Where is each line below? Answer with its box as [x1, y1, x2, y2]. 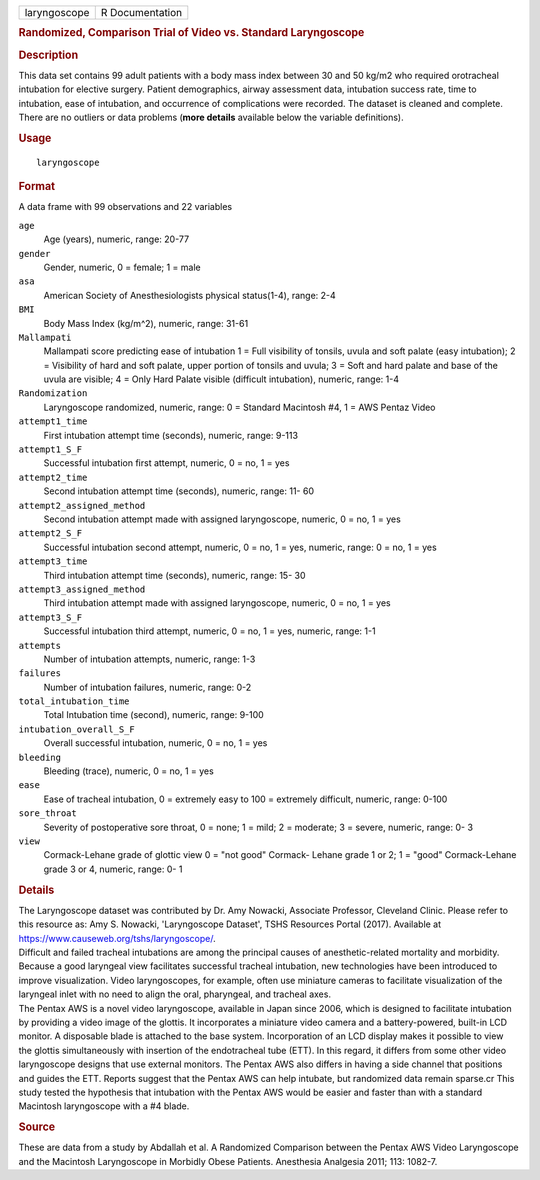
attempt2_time [18, 471, 88, 483]
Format [18, 180, 55, 194]
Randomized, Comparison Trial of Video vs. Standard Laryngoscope [18, 26, 365, 40]
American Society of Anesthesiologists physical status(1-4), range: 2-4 [43, 289, 337, 301]
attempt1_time [18, 416, 88, 427]
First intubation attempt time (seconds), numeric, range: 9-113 [43, 429, 299, 441]
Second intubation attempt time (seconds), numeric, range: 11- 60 [43, 485, 315, 497]
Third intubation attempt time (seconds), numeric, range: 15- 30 [43, 569, 306, 581]
